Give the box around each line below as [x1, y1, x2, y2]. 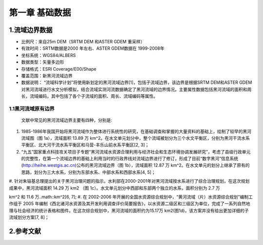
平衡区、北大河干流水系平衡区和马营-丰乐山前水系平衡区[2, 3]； [21, 142, 150, 148]
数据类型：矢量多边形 [21, 59, 64, 65]
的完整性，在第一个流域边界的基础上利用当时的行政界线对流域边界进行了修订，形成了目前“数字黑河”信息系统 [21, 156, 239, 162]
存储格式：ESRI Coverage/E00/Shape [21, 66, 97, 72]
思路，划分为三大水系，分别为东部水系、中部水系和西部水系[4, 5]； [21, 169, 156, 175]
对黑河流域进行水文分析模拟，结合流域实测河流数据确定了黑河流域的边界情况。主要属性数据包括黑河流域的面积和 [21, 86, 247, 92]
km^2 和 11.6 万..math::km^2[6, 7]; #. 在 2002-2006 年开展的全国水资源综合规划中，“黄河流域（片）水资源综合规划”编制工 [9, 194, 253, 200]
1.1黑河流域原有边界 [9, 105, 55, 112]
